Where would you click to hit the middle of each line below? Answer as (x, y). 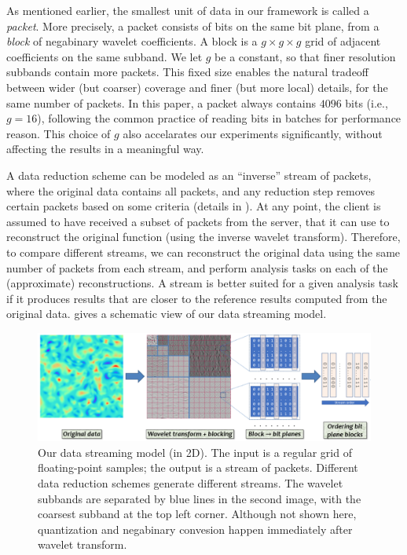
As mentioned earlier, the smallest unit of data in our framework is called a (188, 10)
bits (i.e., (367, 102)
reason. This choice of (59, 133)
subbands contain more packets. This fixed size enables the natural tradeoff (188, 72)
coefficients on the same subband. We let (104, 56)
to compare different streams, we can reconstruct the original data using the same (203, 252)
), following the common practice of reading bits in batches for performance (219, 118)
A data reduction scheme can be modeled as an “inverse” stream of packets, (189, 175)
